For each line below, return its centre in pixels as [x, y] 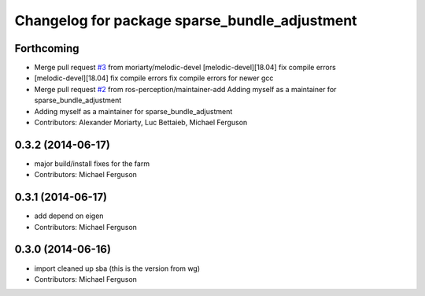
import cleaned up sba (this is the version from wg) [117, 268]
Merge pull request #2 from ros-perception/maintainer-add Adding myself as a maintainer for [185, 89]
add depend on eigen [69, 216]
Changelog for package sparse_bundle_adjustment [186, 20]
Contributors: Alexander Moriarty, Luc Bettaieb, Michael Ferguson [141, 123]
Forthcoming [47, 48]
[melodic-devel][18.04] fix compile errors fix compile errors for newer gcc [154, 78]
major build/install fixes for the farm [92, 163]
